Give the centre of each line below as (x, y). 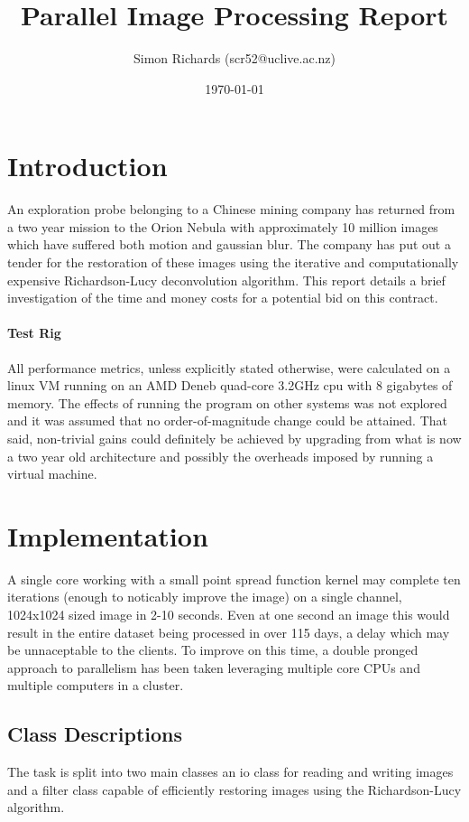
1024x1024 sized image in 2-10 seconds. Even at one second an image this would (229, 615)
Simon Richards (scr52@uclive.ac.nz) (234, 58)
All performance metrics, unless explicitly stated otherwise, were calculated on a (229, 367)
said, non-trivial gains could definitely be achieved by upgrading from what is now (234, 438)
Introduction (87, 166)
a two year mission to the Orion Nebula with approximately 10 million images (223, 226)
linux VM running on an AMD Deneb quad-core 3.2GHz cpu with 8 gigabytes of (230, 385)
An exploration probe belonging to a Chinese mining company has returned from (231, 209)
